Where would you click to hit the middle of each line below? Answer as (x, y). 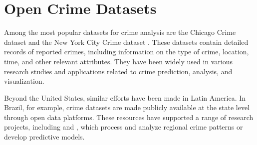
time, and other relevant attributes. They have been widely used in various (119, 61)
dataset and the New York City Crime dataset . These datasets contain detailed (126, 42)
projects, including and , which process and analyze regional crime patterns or (124, 127)
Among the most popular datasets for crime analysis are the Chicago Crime (120, 32)
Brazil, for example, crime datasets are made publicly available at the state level (127, 107)
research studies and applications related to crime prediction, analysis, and (118, 71)
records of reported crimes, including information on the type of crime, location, (127, 52)
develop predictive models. (44, 137)
